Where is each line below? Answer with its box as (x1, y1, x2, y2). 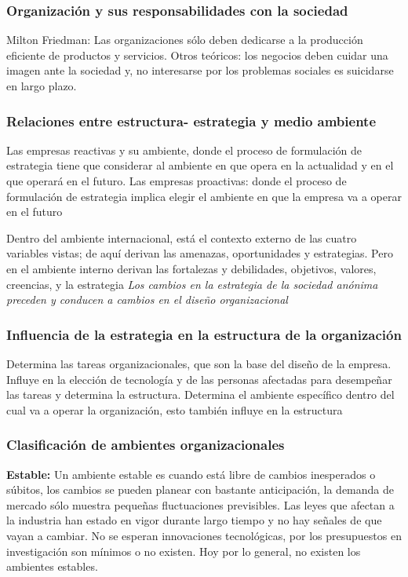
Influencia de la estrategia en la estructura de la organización (6, 324, 402, 344)
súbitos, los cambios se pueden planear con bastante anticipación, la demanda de (6, 481, 394, 498)
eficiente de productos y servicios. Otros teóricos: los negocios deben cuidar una (6, 46, 388, 63)
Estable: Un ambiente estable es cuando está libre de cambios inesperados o (6, 466, 376, 482)
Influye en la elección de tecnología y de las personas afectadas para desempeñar (6, 371, 392, 387)
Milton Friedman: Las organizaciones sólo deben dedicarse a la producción (6, 31, 363, 48)
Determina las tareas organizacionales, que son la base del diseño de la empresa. (6, 355, 392, 371)
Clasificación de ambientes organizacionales (6, 435, 285, 455)
